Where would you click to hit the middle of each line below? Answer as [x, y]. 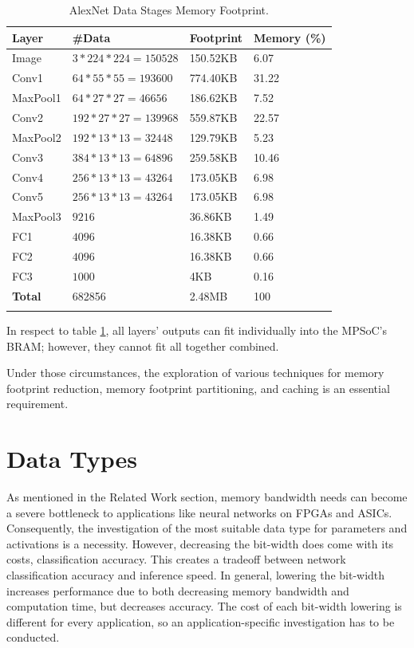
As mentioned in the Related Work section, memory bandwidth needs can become [207, 497]
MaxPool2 [37, 137]
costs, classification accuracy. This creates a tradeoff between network [176, 559]
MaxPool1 [37, 98]
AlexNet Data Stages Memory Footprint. [169, 10]
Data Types [72, 459]
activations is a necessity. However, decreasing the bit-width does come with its [200, 543]
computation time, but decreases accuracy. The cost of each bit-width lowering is [204, 606]
